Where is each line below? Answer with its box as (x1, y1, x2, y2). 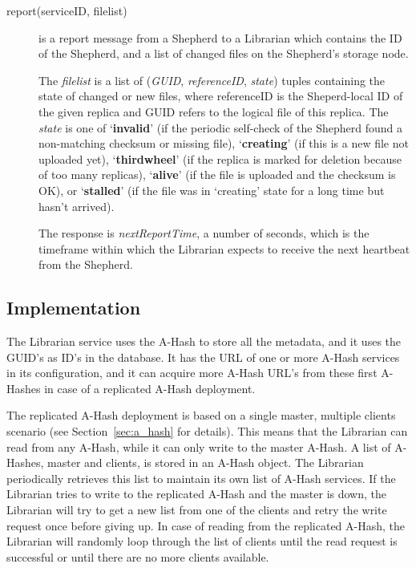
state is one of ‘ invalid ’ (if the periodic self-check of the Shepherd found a (38, 119, 402, 136)
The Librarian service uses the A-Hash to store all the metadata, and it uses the (6, 333, 402, 350)
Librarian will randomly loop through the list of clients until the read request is (6, 533, 398, 550)
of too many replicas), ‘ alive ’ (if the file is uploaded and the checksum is (38, 166, 396, 183)
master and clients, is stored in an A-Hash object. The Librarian (47, 454, 364, 471)
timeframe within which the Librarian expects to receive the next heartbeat (38, 240, 410, 257)
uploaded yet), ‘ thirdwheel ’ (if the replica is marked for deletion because (38, 150, 402, 167)
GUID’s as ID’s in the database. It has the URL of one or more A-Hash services (6, 348, 400, 365)
